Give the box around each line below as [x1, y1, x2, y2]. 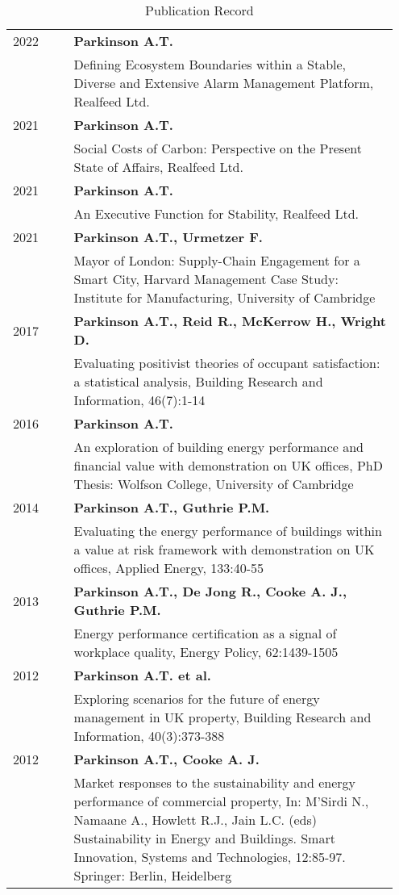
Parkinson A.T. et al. [73, 666, 211, 684]
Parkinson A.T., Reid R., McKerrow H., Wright [73, 312, 386, 330]
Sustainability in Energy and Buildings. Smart [73, 829, 335, 847]
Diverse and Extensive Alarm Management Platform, [73, 73, 374, 92]
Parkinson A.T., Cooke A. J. [73, 750, 260, 768]
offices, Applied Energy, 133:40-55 [73, 558, 264, 577]
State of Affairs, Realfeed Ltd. [73, 157, 243, 176]
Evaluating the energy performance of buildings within [73, 521, 382, 540]
